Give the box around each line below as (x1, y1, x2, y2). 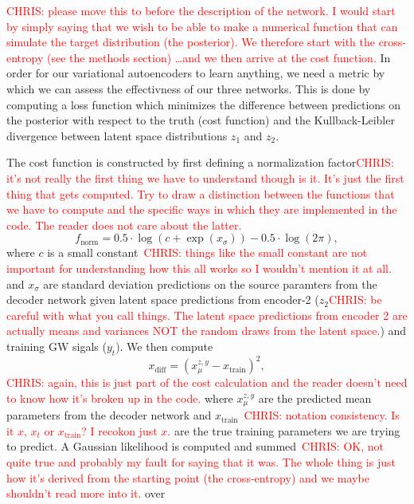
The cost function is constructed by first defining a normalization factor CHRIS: (6, 154, 394, 171)
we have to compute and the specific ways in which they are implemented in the (6, 201, 397, 218)
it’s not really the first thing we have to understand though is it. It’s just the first (6, 169, 404, 186)
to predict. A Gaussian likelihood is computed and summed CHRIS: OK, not (6, 438, 384, 455)
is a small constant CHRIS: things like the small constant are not (47, 244, 368, 261)
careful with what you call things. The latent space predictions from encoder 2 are (6, 306, 408, 323)
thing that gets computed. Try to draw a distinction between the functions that (6, 185, 395, 202)
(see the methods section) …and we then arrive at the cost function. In (46, 49, 391, 65)
